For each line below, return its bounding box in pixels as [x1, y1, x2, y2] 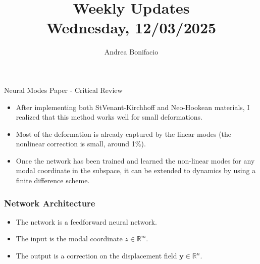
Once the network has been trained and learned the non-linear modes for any [16, 155, 255, 166]
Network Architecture [4, 196, 95, 209]
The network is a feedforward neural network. [16, 216, 157, 227]
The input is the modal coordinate [16, 233, 123, 244]
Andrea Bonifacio [104, 46, 159, 57]
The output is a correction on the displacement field [16, 250, 177, 261]
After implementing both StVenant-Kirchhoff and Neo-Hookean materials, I [16, 101, 250, 112]
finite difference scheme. [16, 175, 90, 186]
